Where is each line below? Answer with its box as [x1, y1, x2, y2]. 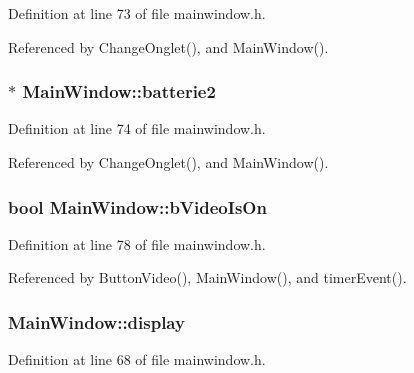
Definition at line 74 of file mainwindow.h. [8, 118, 266, 139]
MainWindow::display [8, 309, 185, 334]
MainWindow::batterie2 [22, 79, 216, 104]
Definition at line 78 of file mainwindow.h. [8, 233, 266, 254]
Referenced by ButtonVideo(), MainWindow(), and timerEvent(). [8, 267, 407, 288]
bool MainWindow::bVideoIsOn [8, 194, 267, 219]
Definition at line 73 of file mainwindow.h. [8, 3, 266, 23]
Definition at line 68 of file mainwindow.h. [8, 349, 266, 370]
